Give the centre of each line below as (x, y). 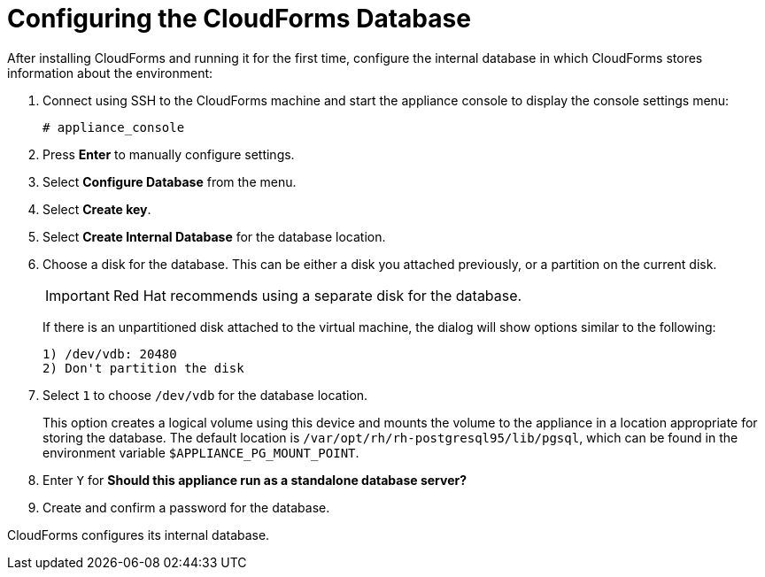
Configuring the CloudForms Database (239, 19)
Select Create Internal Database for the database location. (214, 236)
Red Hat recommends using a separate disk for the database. (317, 295)
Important (77, 295)
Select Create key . (97, 209)
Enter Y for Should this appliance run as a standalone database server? (255, 480)
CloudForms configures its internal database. (139, 535)
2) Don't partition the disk (143, 368)
